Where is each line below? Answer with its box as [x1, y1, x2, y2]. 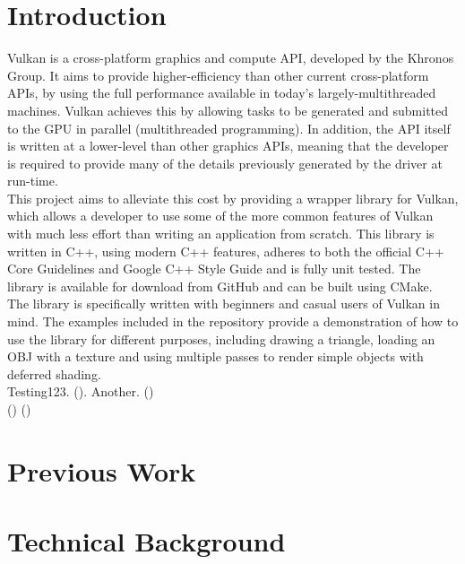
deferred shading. [7, 364, 101, 383]
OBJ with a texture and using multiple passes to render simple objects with [7, 347, 424, 366]
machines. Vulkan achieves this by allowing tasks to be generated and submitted [7, 100, 449, 119]
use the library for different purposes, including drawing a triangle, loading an [7, 329, 435, 348]
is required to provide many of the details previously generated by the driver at [7, 153, 443, 172]
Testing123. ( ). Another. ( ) [7, 382, 154, 401]
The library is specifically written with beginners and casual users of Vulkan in [7, 294, 440, 313]
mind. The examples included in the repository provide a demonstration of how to [7, 312, 459, 331]
